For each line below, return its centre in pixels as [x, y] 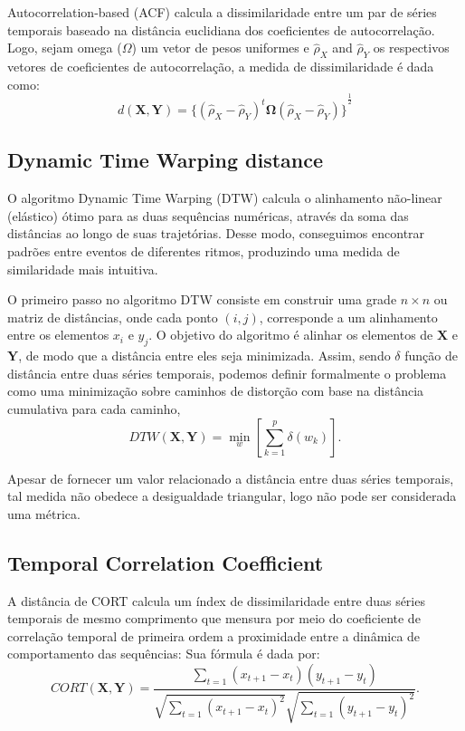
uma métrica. [44, 513]
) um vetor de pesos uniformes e [220, 48]
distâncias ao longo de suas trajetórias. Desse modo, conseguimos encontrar [216, 233]
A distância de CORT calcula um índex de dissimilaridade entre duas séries [216, 600]
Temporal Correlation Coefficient [166, 562]
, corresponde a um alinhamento [348, 317]
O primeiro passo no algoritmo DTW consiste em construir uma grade [202, 299]
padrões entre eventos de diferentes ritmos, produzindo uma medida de [204, 251]
